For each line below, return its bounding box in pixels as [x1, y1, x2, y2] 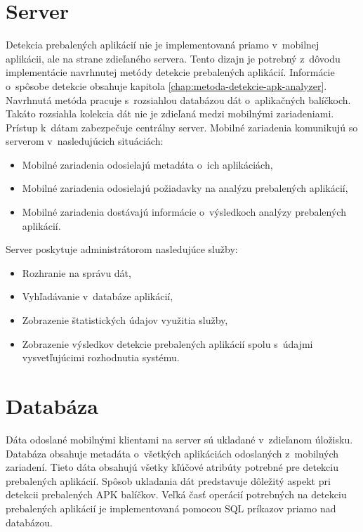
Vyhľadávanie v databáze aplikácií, [22, 289, 173, 304]
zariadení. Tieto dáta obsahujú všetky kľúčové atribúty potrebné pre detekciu [6, 460, 339, 474]
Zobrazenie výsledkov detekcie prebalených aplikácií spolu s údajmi [22, 336, 313, 351]
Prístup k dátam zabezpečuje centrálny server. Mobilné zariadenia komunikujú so [6, 119, 358, 134]
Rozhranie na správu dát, [22, 265, 131, 280]
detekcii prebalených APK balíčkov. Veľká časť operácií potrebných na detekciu [6, 487, 347, 502]
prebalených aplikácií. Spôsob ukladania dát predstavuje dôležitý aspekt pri [6, 473, 331, 488]
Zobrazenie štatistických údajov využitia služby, [22, 313, 228, 327]
